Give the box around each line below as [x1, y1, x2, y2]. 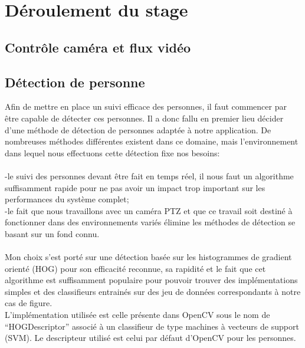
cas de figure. [5, 297, 53, 309]
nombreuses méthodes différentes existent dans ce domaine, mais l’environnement [5, 135, 299, 147]
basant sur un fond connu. [5, 227, 100, 239]
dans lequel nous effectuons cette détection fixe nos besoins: [5, 146, 220, 159]
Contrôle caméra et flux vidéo [5, 38, 191, 56]
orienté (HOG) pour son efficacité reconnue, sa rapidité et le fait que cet [5, 262, 266, 274]
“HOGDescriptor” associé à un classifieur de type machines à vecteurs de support [5, 320, 299, 332]
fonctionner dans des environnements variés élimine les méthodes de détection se [5, 216, 296, 228]
